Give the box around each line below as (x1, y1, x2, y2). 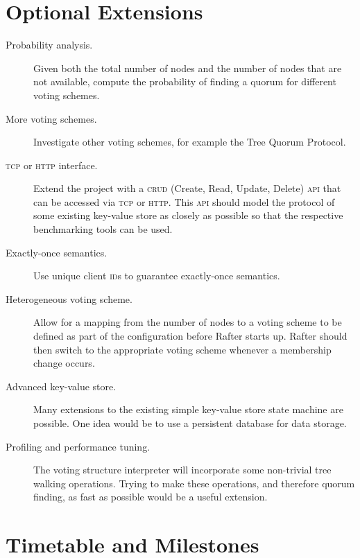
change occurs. (33, 356, 95, 370)
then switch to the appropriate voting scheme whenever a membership (33, 342, 332, 356)
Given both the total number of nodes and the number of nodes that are (33, 60, 342, 75)
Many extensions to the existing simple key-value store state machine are (33, 402, 343, 417)
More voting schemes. (6, 111, 97, 125)
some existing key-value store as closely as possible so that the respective (33, 208, 343, 223)
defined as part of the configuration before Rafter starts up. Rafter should (33, 329, 348, 343)
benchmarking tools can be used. (33, 222, 173, 236)
